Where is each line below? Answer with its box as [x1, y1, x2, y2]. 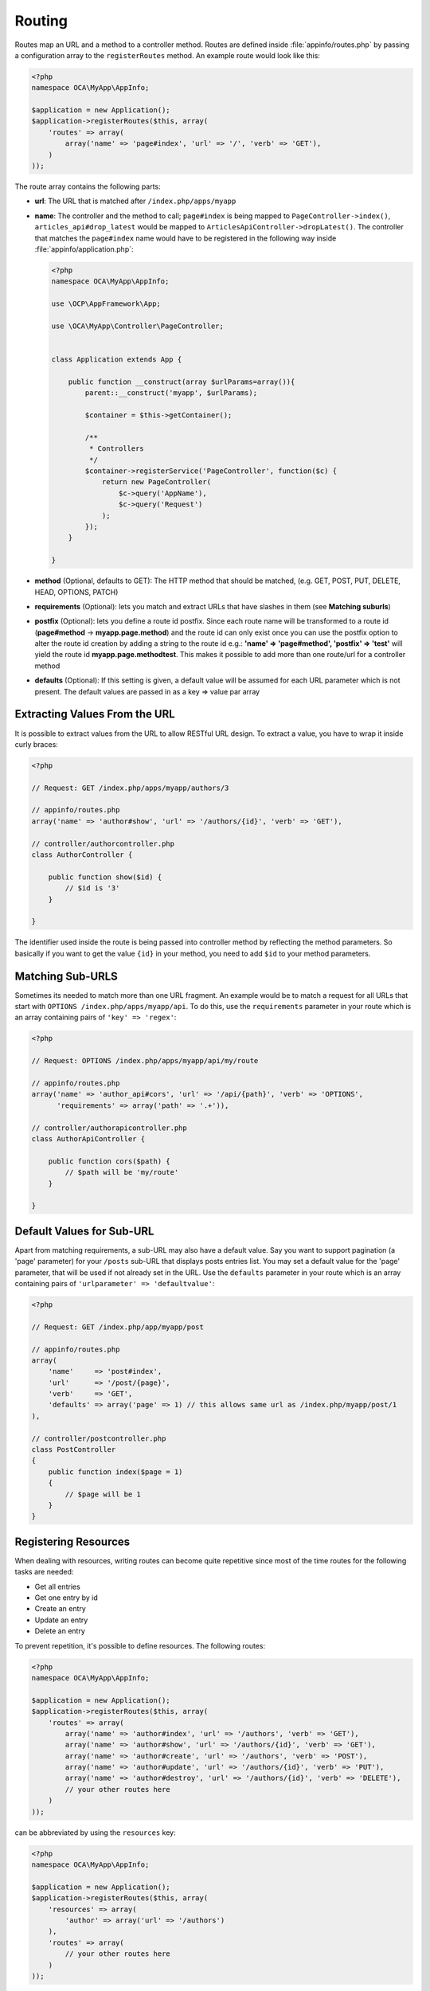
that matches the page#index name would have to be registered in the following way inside [34, 233, 337, 243]
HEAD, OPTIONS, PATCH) [34, 587, 119, 597]
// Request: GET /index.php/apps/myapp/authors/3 [31, 783, 229, 792]
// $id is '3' [64, 884, 120, 893]
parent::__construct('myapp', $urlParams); [84, 389, 258, 397]
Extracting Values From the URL [14, 707, 175, 721]
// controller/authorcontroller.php [31, 839, 175, 848]
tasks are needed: [14, 1567, 74, 1577]
